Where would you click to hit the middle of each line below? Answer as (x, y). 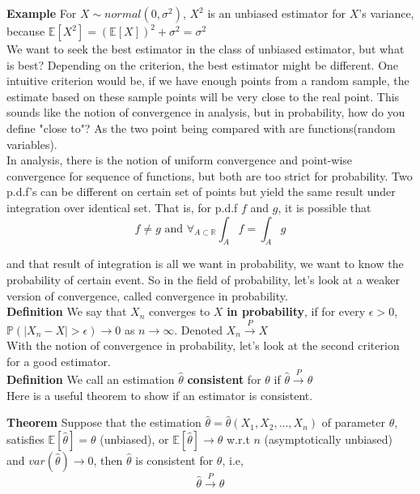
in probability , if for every (296, 311)
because (26, 31)
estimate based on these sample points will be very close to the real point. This (203, 96)
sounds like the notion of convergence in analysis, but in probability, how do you (206, 112)
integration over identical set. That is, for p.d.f (122, 207)
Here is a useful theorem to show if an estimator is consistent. (160, 395)
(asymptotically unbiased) (329, 439)
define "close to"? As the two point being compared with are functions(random (201, 128)
